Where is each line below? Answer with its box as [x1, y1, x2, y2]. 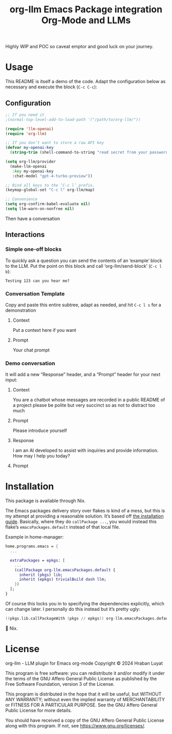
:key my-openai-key [12, 168, 54, 174]
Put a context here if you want [12, 327, 77, 333]
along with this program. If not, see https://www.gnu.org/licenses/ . [5, 722, 146, 729]
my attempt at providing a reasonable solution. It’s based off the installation [5, 513, 164, 519]
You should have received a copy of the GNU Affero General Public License [5, 717, 164, 723]
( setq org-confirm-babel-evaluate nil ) [5, 202, 91, 207]
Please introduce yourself [12, 427, 68, 434]
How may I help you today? [12, 453, 70, 459]
